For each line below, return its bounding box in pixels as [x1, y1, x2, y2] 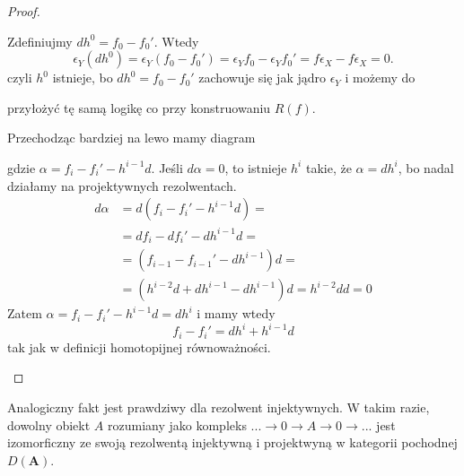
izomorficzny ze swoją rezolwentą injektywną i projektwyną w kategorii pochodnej [7, 433, 458, 452]
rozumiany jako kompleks [108, 415, 247, 434]
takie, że [305, 158, 352, 177]
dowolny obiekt [7, 415, 91, 434]
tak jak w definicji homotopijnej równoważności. [7, 337, 271, 356]
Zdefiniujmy [7, 31, 73, 50]
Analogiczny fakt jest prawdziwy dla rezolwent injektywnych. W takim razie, [7, 397, 430, 416]
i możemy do [345, 68, 416, 87]
